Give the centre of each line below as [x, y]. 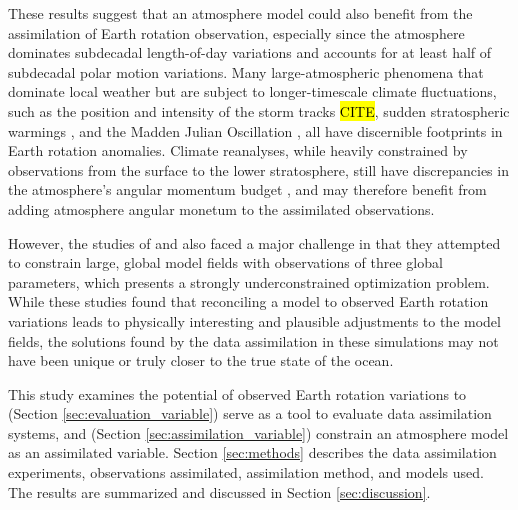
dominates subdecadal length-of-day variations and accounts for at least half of [250, 52]
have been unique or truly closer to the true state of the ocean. [201, 360]
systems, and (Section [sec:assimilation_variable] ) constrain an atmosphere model [258, 432]
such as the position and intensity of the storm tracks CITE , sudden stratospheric [259, 110]
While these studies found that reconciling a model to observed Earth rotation [248, 301]
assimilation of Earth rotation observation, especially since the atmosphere [236, 32]
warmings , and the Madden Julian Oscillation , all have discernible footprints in [255, 130]
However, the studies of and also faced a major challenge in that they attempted [254, 242]
